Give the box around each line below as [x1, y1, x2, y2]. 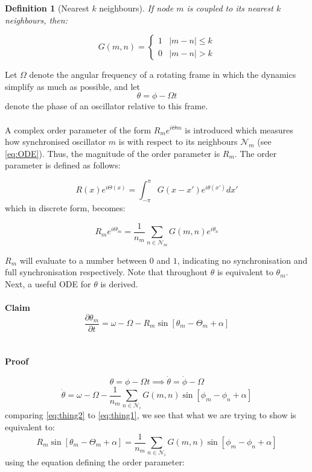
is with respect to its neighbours [118, 135, 238, 148]
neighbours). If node [99, 2, 174, 14]
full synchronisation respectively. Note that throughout [5, 266, 208, 278]
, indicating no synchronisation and [177, 254, 308, 266]
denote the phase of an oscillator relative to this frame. [5, 100, 208, 112]
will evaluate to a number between [19, 254, 147, 266]
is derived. [100, 277, 138, 290]
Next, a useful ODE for [5, 277, 91, 290]
